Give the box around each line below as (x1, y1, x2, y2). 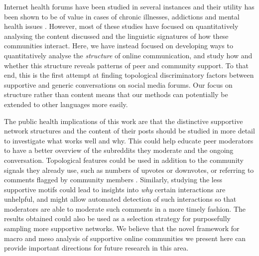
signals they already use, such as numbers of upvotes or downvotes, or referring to (4, 164, 254, 175)
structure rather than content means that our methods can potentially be (4, 89, 228, 100)
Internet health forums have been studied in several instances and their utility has (4, 1, 255, 11)
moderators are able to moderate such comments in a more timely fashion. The (4, 203, 246, 214)
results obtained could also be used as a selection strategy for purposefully (4, 213, 231, 224)
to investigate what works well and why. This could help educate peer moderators (4, 135, 254, 145)
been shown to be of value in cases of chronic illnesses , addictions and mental (4, 11, 240, 21)
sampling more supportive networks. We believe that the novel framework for (4, 223, 240, 234)
